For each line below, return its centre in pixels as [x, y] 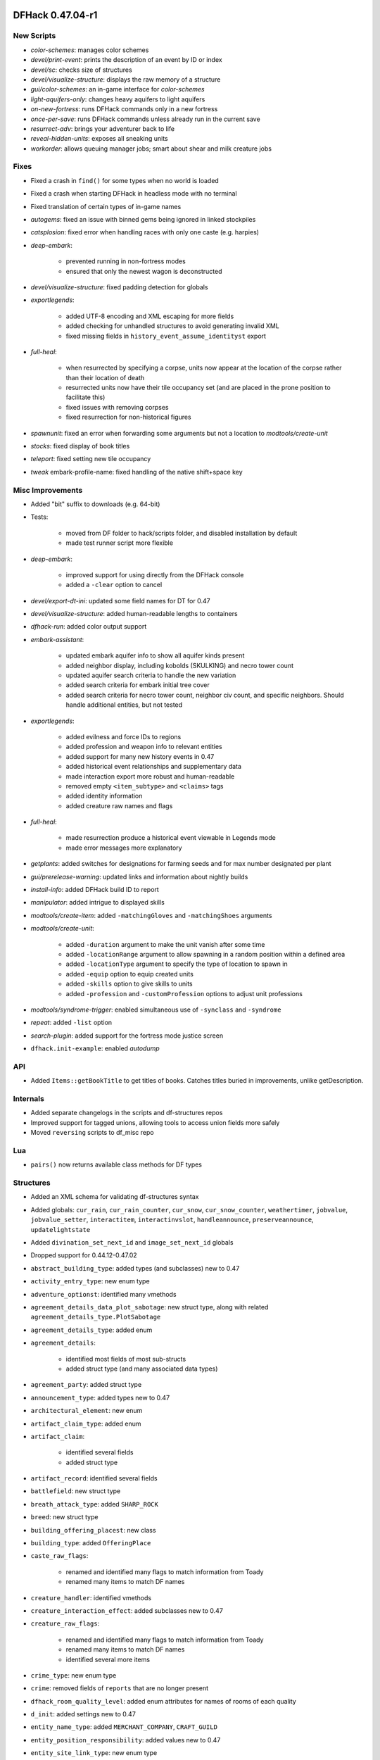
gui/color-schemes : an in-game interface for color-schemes [118, 89]
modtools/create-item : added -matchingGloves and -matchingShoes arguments [151, 915]
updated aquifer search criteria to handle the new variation [151, 675]
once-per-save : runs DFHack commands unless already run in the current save [145, 119]
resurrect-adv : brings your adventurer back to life [103, 128]
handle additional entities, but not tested [124, 705]
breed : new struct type [64, 1517]
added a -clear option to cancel [114, 585]
